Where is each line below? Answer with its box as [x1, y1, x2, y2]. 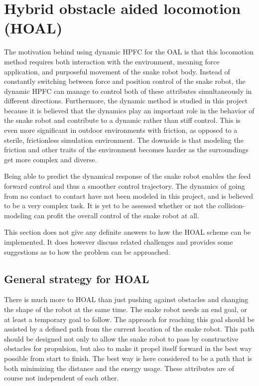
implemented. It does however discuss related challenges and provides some [4, 237, 233, 247]
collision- [218, 200, 245, 211]
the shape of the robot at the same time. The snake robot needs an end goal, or [4, 304, 248, 314]
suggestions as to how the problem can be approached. [4, 246, 170, 257]
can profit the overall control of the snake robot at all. [34, 210, 199, 220]
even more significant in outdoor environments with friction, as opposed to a [4, 125, 238, 135]
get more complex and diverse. [4, 154, 97, 164]
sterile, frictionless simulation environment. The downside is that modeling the [4, 134, 244, 145]
